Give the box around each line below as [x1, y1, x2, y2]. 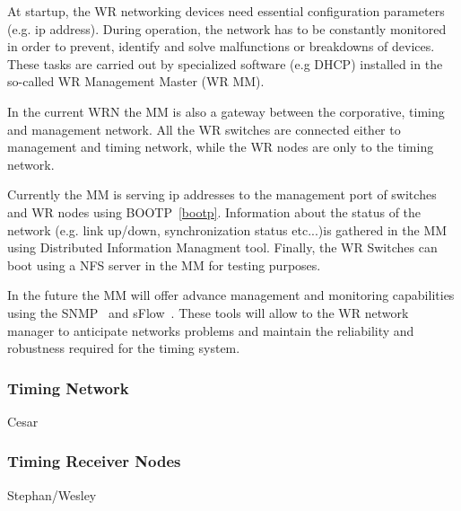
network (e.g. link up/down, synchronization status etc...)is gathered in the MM [7, 220, 448, 239]
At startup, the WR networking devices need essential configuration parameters [7, 2, 445, 20]
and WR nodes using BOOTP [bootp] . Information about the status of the [7, 202, 422, 221]
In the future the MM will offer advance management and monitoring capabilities [7, 286, 455, 304]
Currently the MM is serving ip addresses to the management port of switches [7, 185, 437, 204]
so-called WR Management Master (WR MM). [7, 72, 265, 91]
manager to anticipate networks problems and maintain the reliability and [7, 321, 414, 339]
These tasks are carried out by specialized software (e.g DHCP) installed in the [7, 54, 443, 73]
